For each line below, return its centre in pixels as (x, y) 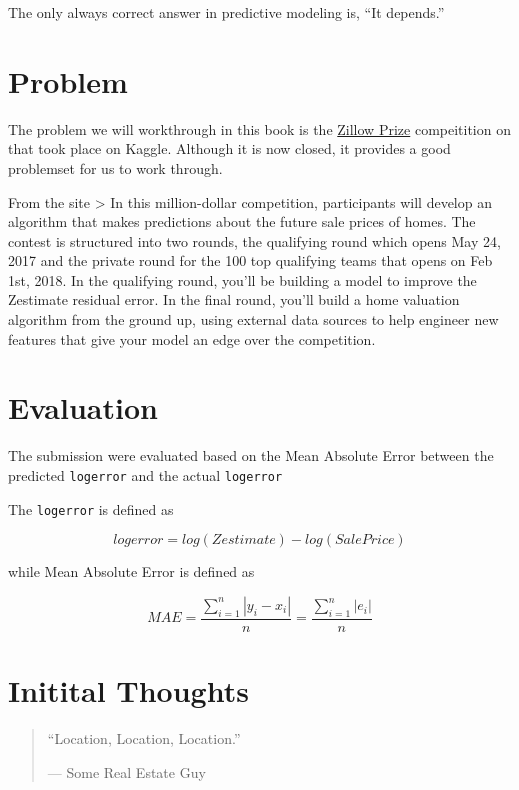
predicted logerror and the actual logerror (145, 474)
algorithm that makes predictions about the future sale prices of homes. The (242, 221)
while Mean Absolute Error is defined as (131, 571)
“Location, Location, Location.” (144, 738)
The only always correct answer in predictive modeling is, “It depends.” (226, 12)
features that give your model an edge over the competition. (192, 338)
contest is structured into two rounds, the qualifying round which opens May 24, (254, 240)
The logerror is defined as (91, 508)
